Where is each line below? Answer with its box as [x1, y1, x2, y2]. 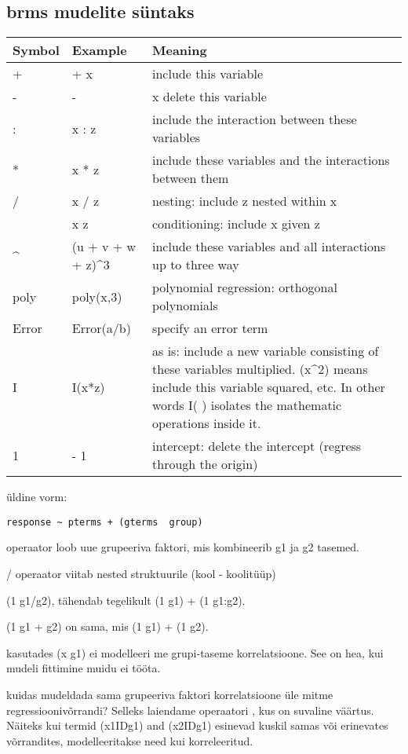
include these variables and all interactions [152, 237, 386, 256]
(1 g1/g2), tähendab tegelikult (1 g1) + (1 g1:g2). [6, 591, 246, 608]
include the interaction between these [152, 110, 357, 129]
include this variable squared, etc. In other [152, 378, 385, 397]
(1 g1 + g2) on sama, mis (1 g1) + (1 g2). [6, 618, 209, 635]
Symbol [13, 41, 60, 60]
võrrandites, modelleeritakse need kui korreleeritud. [6, 732, 253, 749]
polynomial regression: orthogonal [152, 278, 337, 297]
